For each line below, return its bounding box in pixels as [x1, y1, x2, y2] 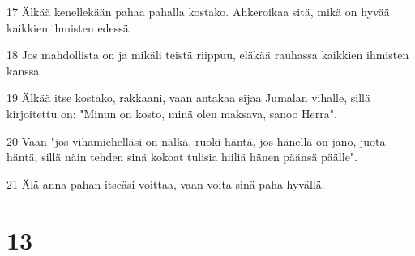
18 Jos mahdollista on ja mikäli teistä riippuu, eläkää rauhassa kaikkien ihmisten [6, 46, 409, 63]
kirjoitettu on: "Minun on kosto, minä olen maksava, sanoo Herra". [6, 105, 337, 122]
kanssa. [6, 62, 43, 79]
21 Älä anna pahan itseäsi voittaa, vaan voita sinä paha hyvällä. [6, 175, 325, 192]
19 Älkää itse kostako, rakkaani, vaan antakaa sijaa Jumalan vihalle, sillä [6, 89, 370, 106]
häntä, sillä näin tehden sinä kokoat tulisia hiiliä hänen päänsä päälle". [6, 148, 357, 165]
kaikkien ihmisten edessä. [6, 19, 132, 36]
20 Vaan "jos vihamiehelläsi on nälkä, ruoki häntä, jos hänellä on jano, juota [6, 132, 386, 149]
